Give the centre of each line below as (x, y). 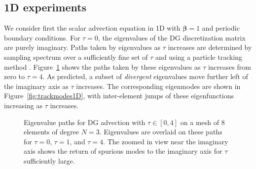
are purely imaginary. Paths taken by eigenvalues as (82, 47)
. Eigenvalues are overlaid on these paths (161, 132)
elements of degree (52, 132)
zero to (15, 76)
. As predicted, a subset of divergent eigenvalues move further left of (145, 76)
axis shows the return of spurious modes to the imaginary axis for (123, 151)
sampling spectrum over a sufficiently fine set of (76, 57)
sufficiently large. (49, 160)
